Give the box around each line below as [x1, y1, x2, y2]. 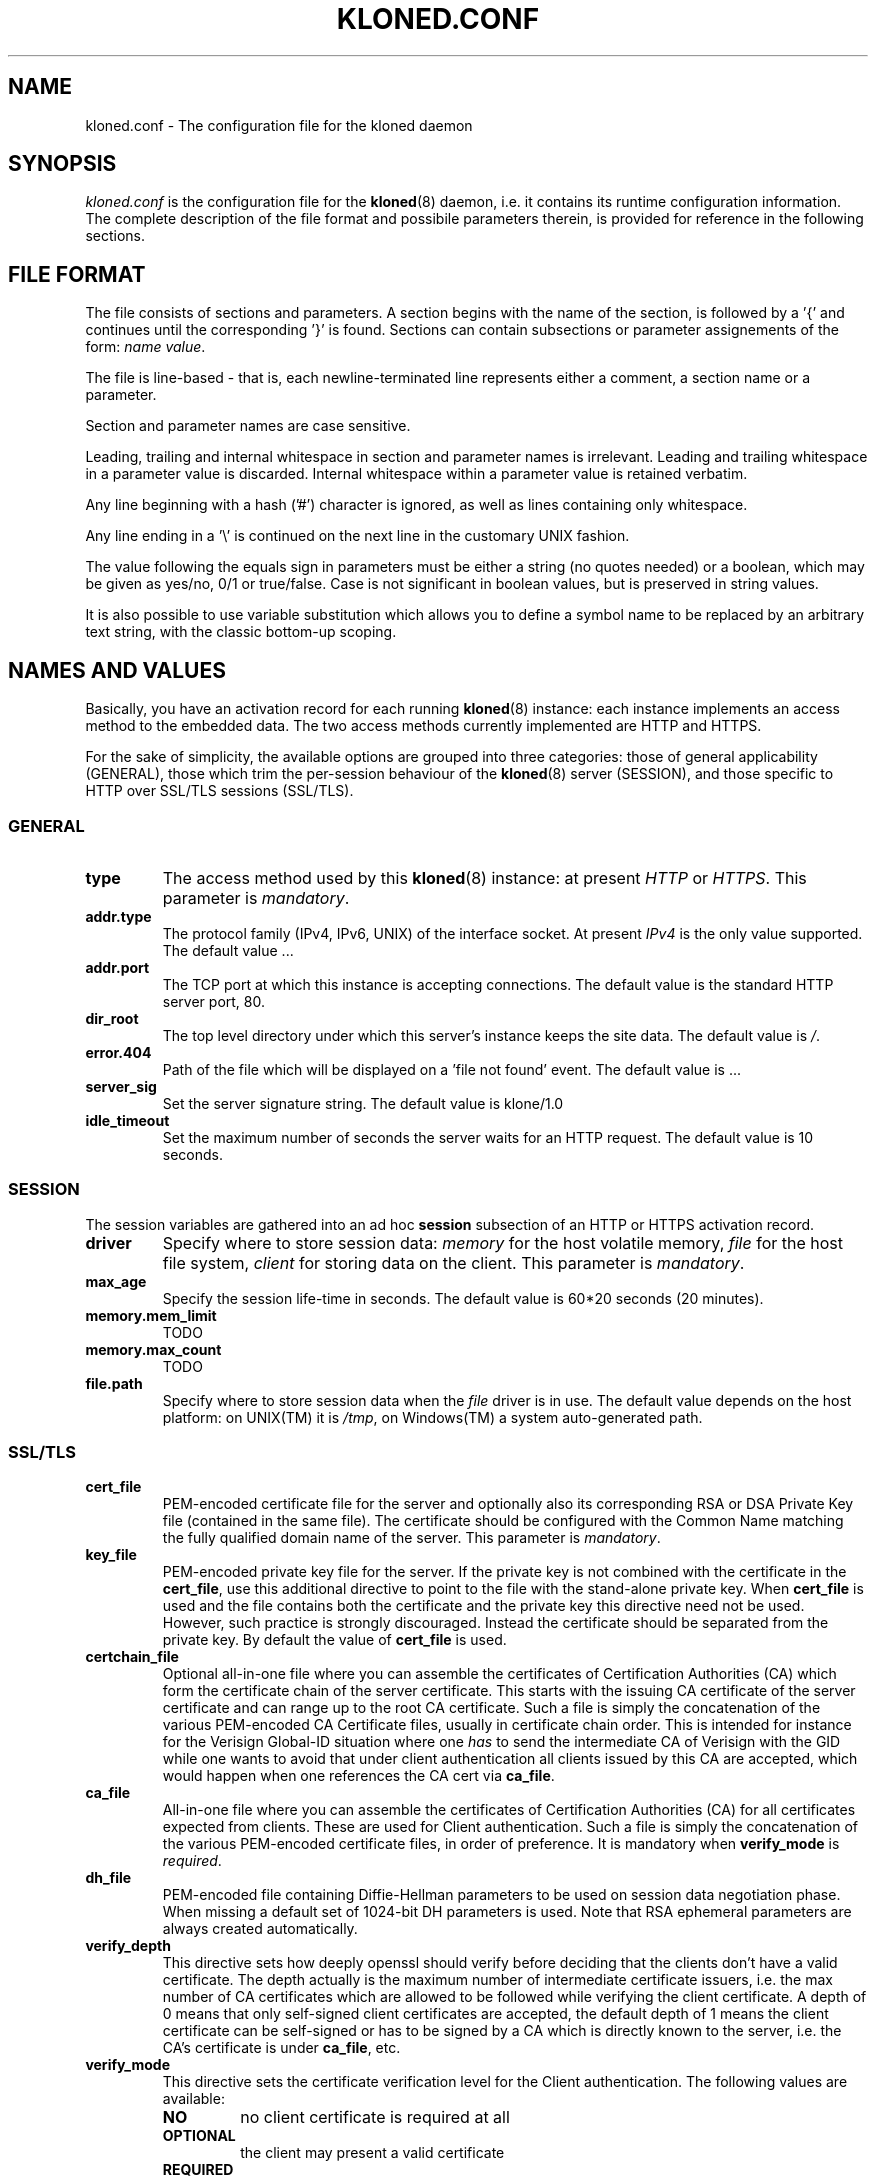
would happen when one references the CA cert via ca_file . [162, 1767, 555, 1785]
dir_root [85, 1009, 139, 1027]
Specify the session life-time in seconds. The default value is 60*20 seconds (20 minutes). [162, 1289, 764, 1307]
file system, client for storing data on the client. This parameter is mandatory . [162, 1252, 745, 1273]
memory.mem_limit [85, 1306, 217, 1324]
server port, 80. [162, 992, 265, 1010]
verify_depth [85, 1937, 171, 1955]
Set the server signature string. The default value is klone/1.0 [162, 1094, 564, 1112]
